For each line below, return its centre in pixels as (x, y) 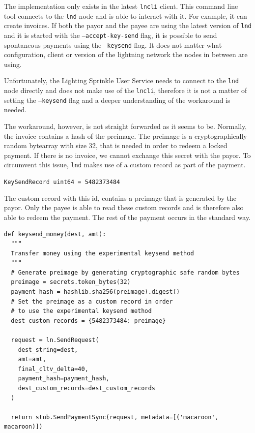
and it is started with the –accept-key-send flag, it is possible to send (111, 35)
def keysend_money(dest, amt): (55, 234)
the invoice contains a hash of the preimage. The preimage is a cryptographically (126, 136)
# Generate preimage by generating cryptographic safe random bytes (125, 272)
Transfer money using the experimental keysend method (102, 253)
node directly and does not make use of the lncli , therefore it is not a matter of (126, 90)
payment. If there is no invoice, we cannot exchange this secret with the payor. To (127, 155)
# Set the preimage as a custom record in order (92, 301)
